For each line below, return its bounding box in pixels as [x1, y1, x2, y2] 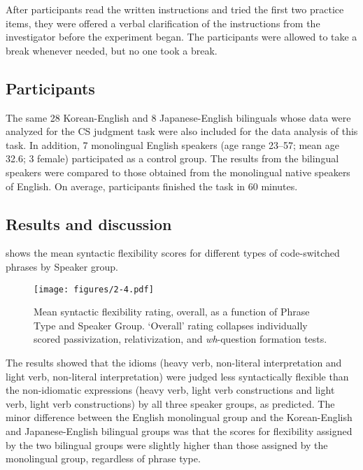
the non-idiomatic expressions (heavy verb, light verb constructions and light [6, 383, 335, 397]
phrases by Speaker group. [6, 259, 118, 273]
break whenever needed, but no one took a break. [6, 43, 218, 57]
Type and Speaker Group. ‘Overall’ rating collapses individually [34, 318, 308, 332]
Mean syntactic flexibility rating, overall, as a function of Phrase [34, 304, 310, 319]
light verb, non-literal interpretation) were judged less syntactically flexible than [6, 369, 349, 383]
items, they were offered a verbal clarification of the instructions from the [6, 15, 320, 30]
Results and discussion [6, 213, 172, 234]
